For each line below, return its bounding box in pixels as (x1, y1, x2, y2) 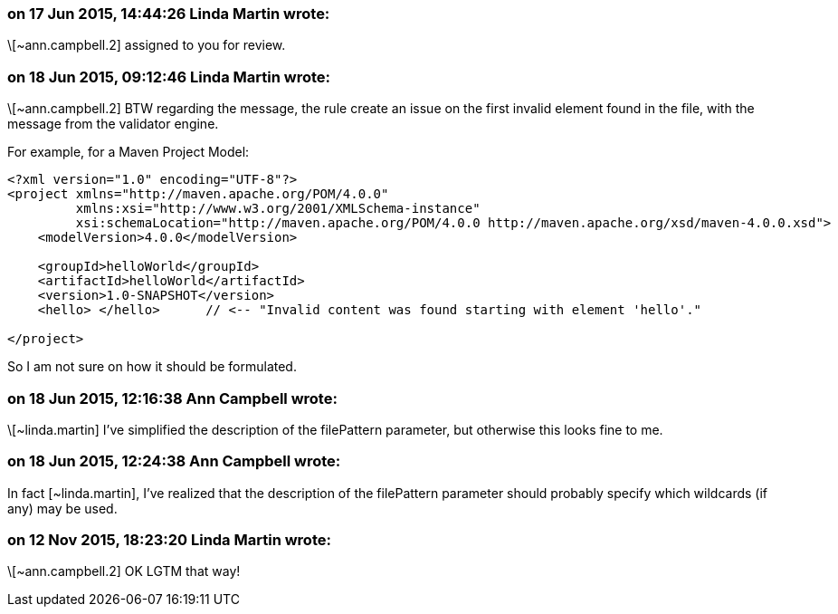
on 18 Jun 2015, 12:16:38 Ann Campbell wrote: (7, 389, 338, 408)
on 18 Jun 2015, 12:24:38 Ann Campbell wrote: (7, 452, 341, 471)
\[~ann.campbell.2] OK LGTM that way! (7, 563, 241, 580)
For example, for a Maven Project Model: (7, 144, 250, 160)
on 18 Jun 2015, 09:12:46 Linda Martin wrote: (7, 67, 330, 86)
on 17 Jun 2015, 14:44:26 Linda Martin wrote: (7, 5, 330, 23)
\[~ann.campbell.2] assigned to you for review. (7, 37, 286, 53)
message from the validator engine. (7, 116, 219, 132)
